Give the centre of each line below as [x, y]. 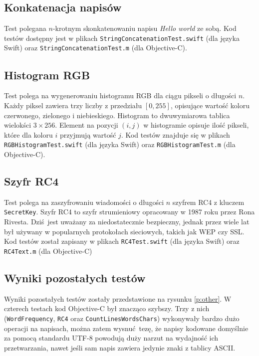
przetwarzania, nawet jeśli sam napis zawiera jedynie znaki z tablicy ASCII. [120, 347]
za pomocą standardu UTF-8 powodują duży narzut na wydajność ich [111, 338]
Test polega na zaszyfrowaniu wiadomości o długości [84, 202]
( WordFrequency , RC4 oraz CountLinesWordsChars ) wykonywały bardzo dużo [122, 318]
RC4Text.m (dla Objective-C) [48, 251]
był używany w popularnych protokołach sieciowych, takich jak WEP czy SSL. [124, 231]
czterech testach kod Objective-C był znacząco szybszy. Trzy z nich [107, 308]
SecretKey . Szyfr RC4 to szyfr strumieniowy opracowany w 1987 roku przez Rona [129, 212]
